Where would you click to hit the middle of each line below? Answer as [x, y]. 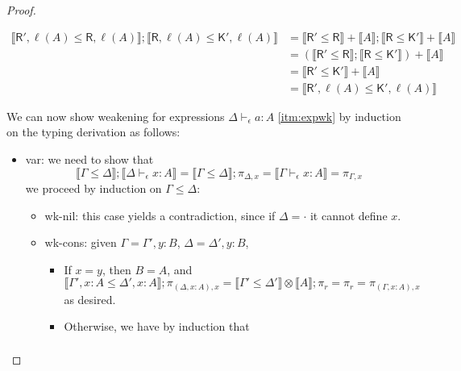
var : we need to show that [89, 158]
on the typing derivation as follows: [93, 132]
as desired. [90, 299]
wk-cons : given [81, 242]
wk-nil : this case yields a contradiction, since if [160, 215]
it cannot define [349, 215]
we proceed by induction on [93, 188]
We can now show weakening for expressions [116, 116]
